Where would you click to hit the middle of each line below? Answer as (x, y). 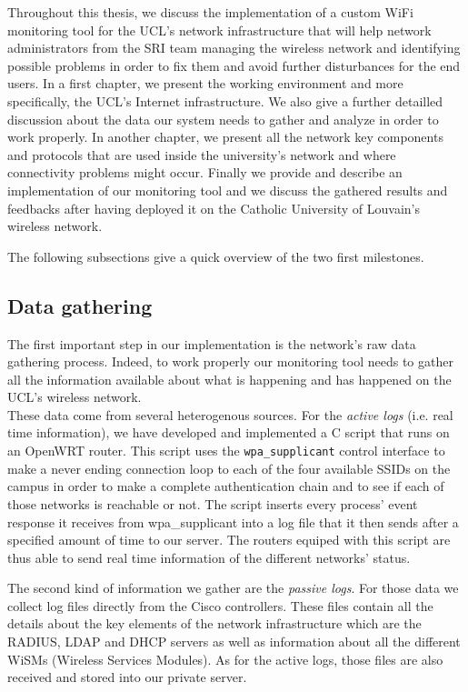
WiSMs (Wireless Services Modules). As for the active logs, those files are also (225, 659)
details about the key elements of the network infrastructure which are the (214, 623)
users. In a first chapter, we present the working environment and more (205, 83)
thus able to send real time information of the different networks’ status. (209, 557)
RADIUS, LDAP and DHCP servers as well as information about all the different (234, 642)
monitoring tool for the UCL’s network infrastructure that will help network (219, 30)
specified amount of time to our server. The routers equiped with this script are (229, 540)
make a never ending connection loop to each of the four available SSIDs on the (229, 468)
